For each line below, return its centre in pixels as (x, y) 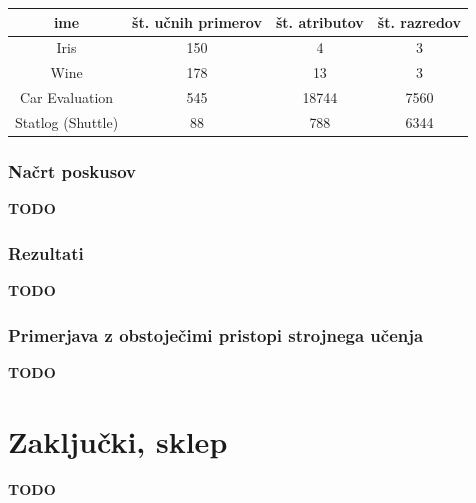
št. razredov (419, 21)
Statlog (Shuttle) (67, 121)
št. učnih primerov (197, 21)
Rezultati (46, 252)
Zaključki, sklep (118, 440)
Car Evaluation (66, 97)
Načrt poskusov (72, 170)
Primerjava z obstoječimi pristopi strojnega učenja (216, 334)
